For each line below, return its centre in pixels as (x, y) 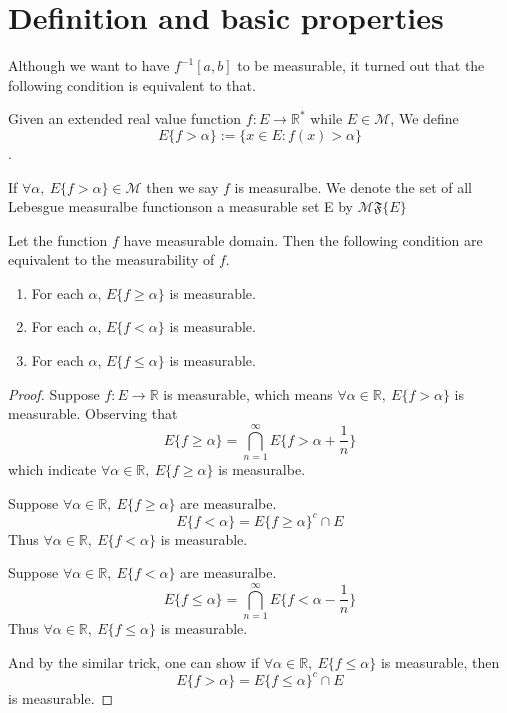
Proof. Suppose (54, 393)
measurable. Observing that (93, 413)
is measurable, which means (248, 393)
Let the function (58, 239)
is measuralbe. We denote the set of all (353, 186)
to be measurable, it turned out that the (361, 65)
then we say (182, 186)
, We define (424, 118)
